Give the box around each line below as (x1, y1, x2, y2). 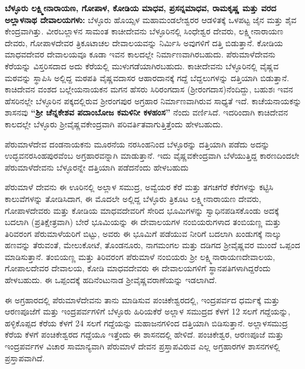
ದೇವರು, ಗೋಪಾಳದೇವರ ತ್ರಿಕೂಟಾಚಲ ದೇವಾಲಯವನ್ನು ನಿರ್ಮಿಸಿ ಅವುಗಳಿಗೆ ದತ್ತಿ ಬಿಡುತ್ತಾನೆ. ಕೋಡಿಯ (5, 36, 283, 49)
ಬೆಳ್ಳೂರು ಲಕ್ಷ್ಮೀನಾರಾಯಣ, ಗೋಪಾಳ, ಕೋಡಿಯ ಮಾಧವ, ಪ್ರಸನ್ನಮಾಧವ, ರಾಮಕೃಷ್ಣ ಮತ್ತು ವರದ (5, 2, 277, 14)
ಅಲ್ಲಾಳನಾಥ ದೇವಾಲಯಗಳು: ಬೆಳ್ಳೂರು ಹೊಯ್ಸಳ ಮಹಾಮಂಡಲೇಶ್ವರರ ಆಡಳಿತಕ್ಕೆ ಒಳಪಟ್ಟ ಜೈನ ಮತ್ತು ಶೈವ (5, 13, 297, 25)
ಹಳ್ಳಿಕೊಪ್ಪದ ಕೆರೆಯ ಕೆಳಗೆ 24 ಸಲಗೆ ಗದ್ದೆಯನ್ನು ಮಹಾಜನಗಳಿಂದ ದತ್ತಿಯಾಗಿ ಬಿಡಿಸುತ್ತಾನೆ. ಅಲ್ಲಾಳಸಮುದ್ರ (5, 316, 288, 329)
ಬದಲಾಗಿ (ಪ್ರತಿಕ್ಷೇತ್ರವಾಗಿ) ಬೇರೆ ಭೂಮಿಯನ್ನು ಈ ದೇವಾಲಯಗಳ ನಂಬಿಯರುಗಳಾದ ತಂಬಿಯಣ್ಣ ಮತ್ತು (5, 216, 281, 228)
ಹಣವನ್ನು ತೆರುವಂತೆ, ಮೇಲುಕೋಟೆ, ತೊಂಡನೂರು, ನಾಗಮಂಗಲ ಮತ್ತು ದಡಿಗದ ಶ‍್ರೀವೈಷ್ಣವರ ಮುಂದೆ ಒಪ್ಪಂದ (5, 239, 300, 251)
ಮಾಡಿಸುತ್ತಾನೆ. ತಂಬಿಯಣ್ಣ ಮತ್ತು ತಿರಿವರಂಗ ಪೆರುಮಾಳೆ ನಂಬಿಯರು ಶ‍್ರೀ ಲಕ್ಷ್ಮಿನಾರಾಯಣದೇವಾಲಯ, (5, 250, 275, 262)
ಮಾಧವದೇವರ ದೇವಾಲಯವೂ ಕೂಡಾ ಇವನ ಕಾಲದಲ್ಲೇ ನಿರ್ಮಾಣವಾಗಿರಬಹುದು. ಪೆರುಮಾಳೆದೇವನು (5, 48, 276, 60)
